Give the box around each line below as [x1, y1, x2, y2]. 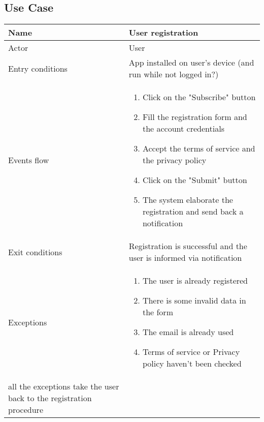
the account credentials [142, 123, 224, 135]
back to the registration [8, 392, 92, 404]
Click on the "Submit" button [142, 174, 247, 186]
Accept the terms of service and [142, 142, 255, 155]
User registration [128, 26, 199, 39]
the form [142, 306, 173, 318]
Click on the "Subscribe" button [142, 91, 256, 103]
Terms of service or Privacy [142, 346, 240, 358]
